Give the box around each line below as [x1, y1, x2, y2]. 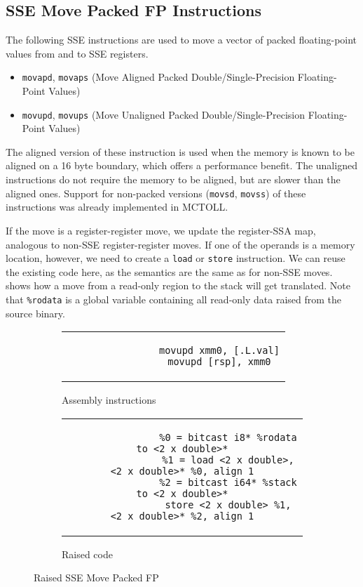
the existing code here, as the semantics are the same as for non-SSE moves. [6, 264, 333, 279]
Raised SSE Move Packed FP [34, 570, 159, 585]
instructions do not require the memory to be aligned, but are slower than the [6, 172, 341, 187]
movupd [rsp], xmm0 [167, 356, 271, 368]
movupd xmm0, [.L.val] [158, 345, 280, 357]
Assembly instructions [62, 393, 156, 407]
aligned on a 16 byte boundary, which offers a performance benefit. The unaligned [6, 158, 357, 173]
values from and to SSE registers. [6, 46, 149, 60]
